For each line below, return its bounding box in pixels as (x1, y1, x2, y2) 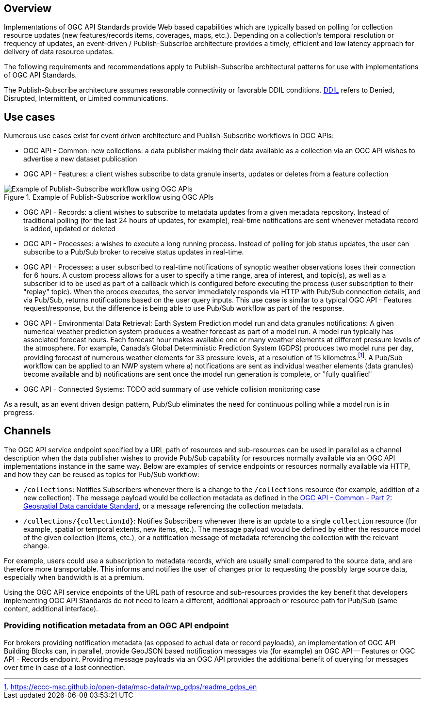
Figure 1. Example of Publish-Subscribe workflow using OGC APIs (4, 193, 214, 202)
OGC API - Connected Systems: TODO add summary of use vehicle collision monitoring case (23, 384, 320, 393)
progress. (4, 408, 34, 416)
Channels (4, 425, 51, 437)
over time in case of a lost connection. (4, 663, 126, 671)
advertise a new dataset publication (23, 155, 137, 163)
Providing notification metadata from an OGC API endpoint (4, 621, 229, 631)
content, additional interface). (4, 604, 98, 613)
